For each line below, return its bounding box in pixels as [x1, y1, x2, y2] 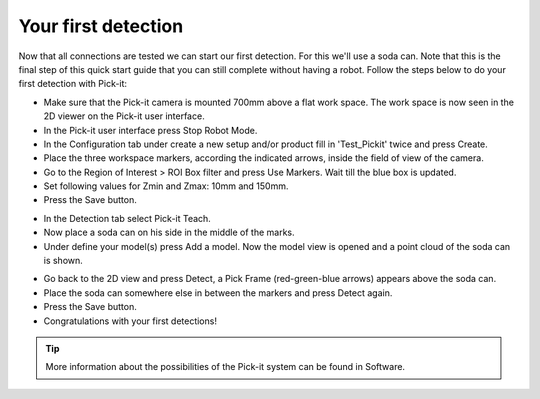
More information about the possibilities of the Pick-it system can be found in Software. [45, 361, 405, 373]
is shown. [43, 255, 84, 267]
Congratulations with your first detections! [43, 315, 217, 327]
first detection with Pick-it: [18, 78, 128, 90]
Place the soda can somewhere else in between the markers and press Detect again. [43, 286, 393, 299]
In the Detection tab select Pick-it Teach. [43, 212, 212, 224]
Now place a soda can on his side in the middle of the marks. [43, 226, 295, 239]
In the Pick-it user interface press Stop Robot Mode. [43, 124, 258, 136]
